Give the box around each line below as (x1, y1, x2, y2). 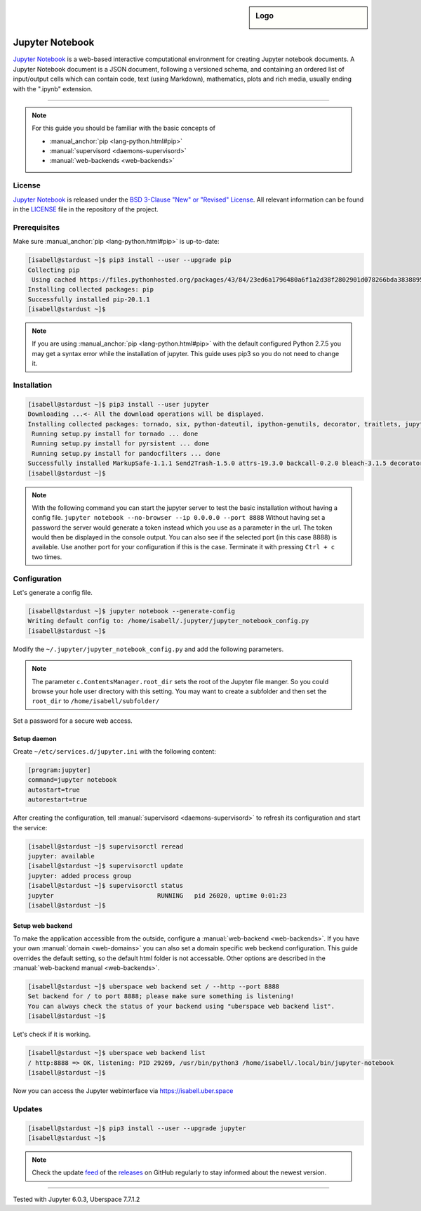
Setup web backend (13, 921, 73, 930)
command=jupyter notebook (27, 776, 117, 784)
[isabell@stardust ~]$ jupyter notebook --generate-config (27, 607, 235, 615)
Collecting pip (27, 266, 80, 274)
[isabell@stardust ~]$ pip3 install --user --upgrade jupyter (27, 1124, 246, 1132)
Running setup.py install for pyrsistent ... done (32, 440, 210, 447)
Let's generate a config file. (13, 589, 93, 596)
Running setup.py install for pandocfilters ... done (32, 450, 220, 457)
